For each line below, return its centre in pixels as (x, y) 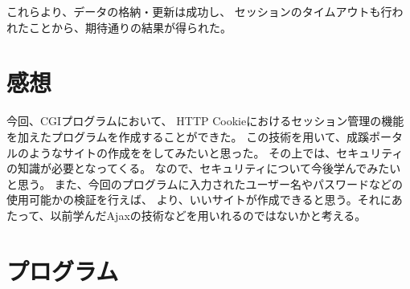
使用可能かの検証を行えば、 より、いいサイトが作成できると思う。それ (193, 199)
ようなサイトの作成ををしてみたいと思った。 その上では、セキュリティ (216, 152)
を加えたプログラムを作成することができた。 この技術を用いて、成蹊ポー (199, 136)
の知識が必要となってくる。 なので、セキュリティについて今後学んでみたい (204, 168)
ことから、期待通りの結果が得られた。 (130, 27)
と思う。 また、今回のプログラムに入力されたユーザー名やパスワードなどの (205, 183)
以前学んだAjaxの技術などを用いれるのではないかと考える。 (208, 215)
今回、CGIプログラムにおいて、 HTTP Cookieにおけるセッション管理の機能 (205, 121)
